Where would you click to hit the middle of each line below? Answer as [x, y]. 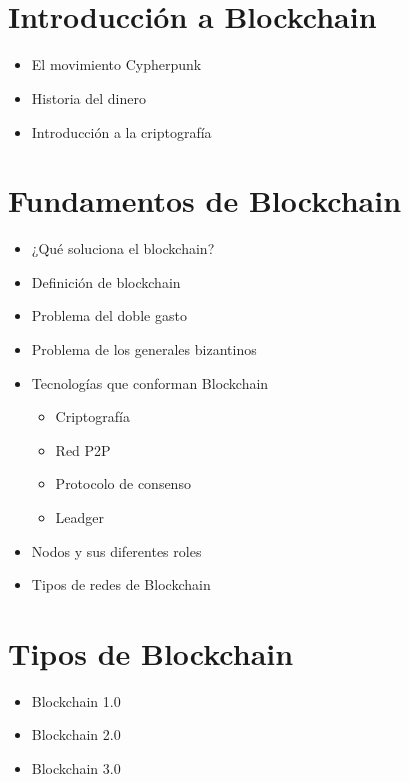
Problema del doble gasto [109, 315]
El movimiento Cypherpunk [116, 64]
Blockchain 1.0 [76, 700]
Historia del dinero [88, 97]
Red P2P [83, 449]
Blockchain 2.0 [76, 734]
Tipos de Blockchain [151, 652]
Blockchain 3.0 [76, 768]
